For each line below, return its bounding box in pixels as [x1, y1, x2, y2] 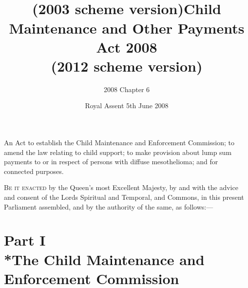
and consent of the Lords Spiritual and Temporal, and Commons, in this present [4, 192, 244, 202]
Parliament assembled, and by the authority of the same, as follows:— [4, 201, 213, 211]
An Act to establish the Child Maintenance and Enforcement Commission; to [4, 137, 235, 148]
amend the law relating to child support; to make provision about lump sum [4, 147, 232, 157]
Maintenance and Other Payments [9, 18, 245, 38]
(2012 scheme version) [51, 56, 203, 76]
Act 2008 [96, 37, 157, 57]
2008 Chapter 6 [103, 84, 150, 94]
